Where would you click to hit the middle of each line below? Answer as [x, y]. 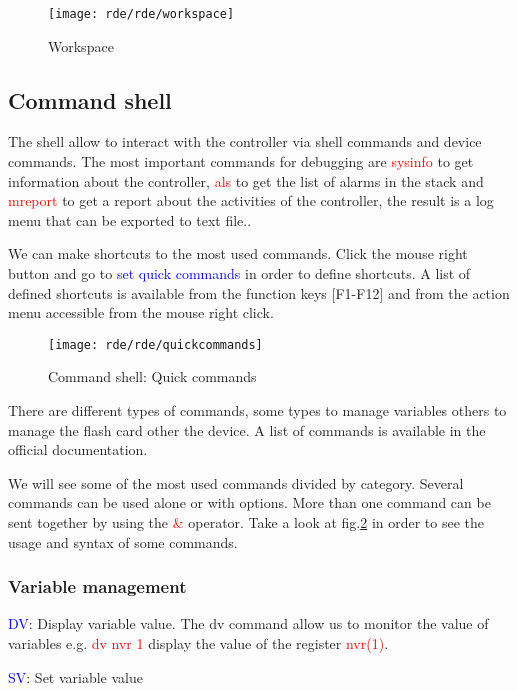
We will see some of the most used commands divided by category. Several [236, 482]
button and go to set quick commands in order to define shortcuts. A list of [239, 273]
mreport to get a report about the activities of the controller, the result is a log [251, 200]
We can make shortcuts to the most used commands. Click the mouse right [238, 253]
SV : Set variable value [76, 676]
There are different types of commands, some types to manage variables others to [257, 410]
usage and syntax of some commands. [123, 541]
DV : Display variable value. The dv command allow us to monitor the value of [248, 623]
